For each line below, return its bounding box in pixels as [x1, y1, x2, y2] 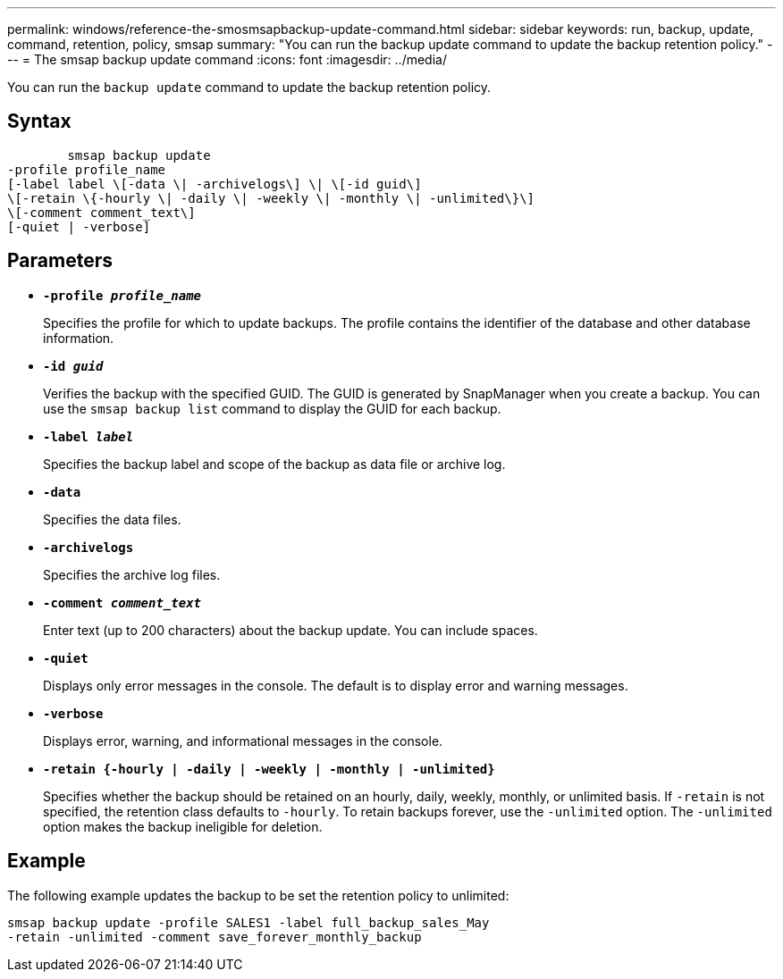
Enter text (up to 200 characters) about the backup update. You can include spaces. [43, 622, 538, 638]
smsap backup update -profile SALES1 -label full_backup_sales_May [7, 915, 490, 930]
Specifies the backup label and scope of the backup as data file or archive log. [43, 456, 506, 472]
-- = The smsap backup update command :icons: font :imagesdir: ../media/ [7, 52, 447, 67]
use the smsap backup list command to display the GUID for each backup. [43, 400, 501, 416]
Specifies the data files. [43, 511, 181, 527]
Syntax [7, 110, 72, 133]
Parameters [7, 249, 113, 272]
